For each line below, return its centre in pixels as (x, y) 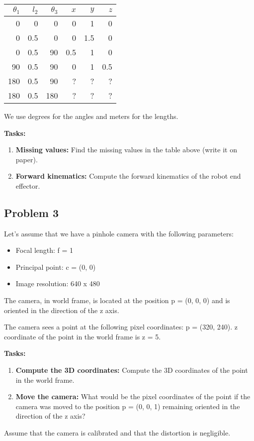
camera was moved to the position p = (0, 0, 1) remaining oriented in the (128, 406)
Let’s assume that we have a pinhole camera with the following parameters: (119, 233)
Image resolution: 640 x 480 (58, 283)
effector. (28, 185)
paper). (27, 159)
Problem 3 (31, 212)
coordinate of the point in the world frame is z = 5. (83, 336)
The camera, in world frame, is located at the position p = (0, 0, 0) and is (117, 300)
